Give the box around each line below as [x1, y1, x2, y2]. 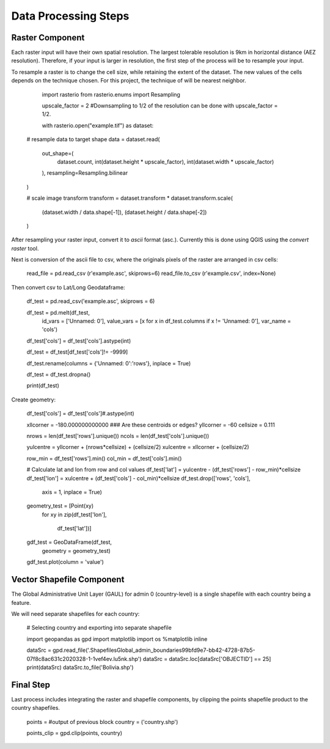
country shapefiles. [11, 704, 61, 712]
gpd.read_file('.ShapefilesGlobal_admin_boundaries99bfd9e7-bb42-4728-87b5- [53, 646, 255, 654]
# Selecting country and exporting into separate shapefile [26, 624, 172, 632]
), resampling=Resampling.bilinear [42, 169, 128, 177]
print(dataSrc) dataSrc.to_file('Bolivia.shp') [26, 663, 134, 671]
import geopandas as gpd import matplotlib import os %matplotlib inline [26, 635, 208, 643]
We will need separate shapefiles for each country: [11, 610, 140, 617]
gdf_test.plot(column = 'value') [26, 558, 104, 566]
